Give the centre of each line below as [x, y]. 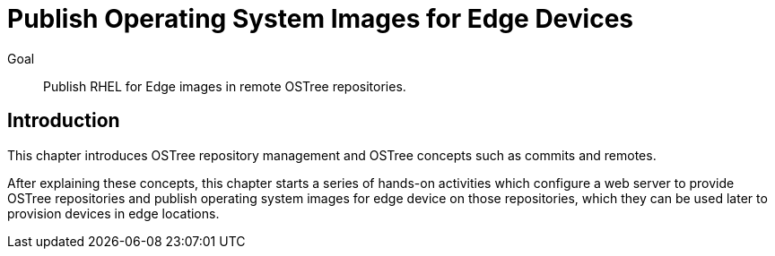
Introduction [64, 121]
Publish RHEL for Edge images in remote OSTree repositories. [225, 86]
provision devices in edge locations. [113, 213]
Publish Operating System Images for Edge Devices [321, 19]
